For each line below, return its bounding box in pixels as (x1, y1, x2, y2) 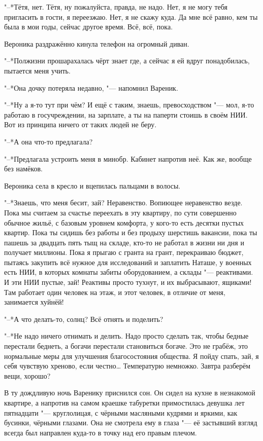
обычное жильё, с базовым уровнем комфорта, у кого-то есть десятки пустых (4, 217, 244, 228)
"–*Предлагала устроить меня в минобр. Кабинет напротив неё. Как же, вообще (4, 153, 252, 164)
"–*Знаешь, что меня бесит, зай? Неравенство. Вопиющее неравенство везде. (4, 197, 243, 208)
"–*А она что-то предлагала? (4, 136, 93, 146)
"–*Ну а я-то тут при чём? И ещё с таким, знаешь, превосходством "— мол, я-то (4, 99, 254, 110)
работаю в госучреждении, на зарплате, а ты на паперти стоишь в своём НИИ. (4, 109, 248, 120)
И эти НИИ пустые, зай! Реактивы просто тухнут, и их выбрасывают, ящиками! (4, 277, 252, 287)
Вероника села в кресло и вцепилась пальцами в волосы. (4, 180, 181, 191)
